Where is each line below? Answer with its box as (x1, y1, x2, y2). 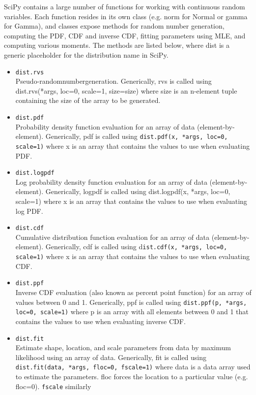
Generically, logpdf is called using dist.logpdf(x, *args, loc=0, (45, 186, 230, 197)
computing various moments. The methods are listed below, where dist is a (4, 40, 230, 50)
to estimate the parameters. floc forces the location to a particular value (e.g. (15, 371, 248, 381)
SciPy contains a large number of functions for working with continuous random (4, 1, 245, 11)
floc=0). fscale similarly (15, 381, 91, 391)
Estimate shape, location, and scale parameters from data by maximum (15, 342, 231, 353)
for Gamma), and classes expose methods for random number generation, (4, 21, 225, 31)
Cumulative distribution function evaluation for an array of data (15, 231, 210, 242)
